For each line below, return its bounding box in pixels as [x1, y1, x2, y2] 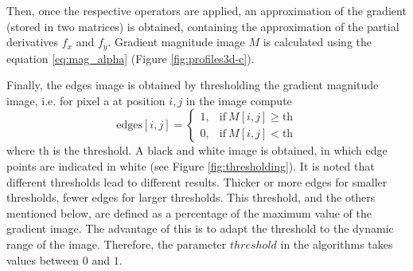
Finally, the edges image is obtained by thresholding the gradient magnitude [6, 77, 379, 93]
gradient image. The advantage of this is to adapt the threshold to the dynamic [6, 220, 394, 237]
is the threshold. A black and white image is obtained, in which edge [53, 142, 388, 159]
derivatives [6, 33, 59, 50]
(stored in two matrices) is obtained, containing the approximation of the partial [6, 18, 399, 34]
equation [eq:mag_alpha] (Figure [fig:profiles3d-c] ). [6, 49, 255, 66]
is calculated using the [263, 33, 372, 50]
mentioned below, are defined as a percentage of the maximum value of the [6, 204, 372, 221]
